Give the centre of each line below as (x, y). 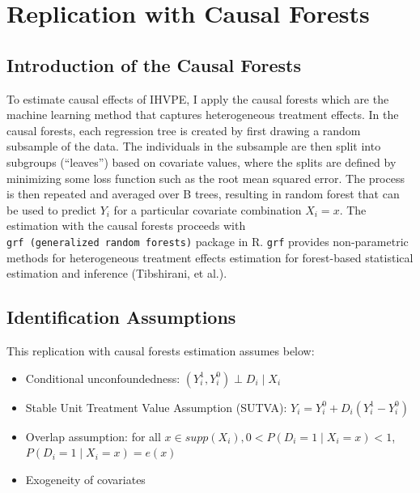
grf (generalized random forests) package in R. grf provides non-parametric (208, 241)
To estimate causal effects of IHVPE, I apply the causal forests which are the (198, 98)
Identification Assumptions (121, 317)
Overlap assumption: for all (93, 436)
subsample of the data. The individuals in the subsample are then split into (194, 146)
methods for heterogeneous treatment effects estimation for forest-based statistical (210, 257)
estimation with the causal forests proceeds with (126, 225)
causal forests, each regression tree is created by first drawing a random (184, 130)
